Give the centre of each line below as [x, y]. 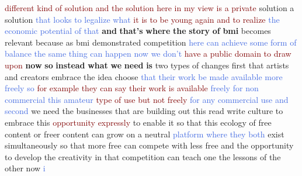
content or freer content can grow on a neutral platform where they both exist [145, 134]
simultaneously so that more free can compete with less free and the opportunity [149, 145]
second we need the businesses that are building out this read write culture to [144, 111]
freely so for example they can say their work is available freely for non [132, 88]
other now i [25, 168]
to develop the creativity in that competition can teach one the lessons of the [143, 156]
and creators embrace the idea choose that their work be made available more [144, 76]
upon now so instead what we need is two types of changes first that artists [147, 65]
